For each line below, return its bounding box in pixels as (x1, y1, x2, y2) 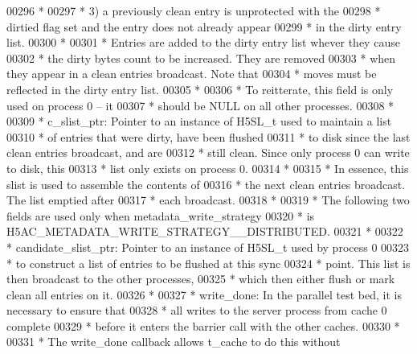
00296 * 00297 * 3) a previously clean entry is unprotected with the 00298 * (6, 2, 381, 19)
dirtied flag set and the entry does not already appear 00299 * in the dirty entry (6, 18, 402, 35)
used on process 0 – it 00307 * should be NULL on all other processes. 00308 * (6, 97, 395, 113)
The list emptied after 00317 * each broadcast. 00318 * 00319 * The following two (6, 191, 410, 208)
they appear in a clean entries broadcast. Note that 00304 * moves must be (6, 65, 377, 82)
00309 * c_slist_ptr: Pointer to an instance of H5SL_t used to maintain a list (6, 113, 392, 130)
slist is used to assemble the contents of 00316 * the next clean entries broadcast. (6, 175, 406, 192)
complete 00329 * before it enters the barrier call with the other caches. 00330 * (6, 317, 400, 334)
